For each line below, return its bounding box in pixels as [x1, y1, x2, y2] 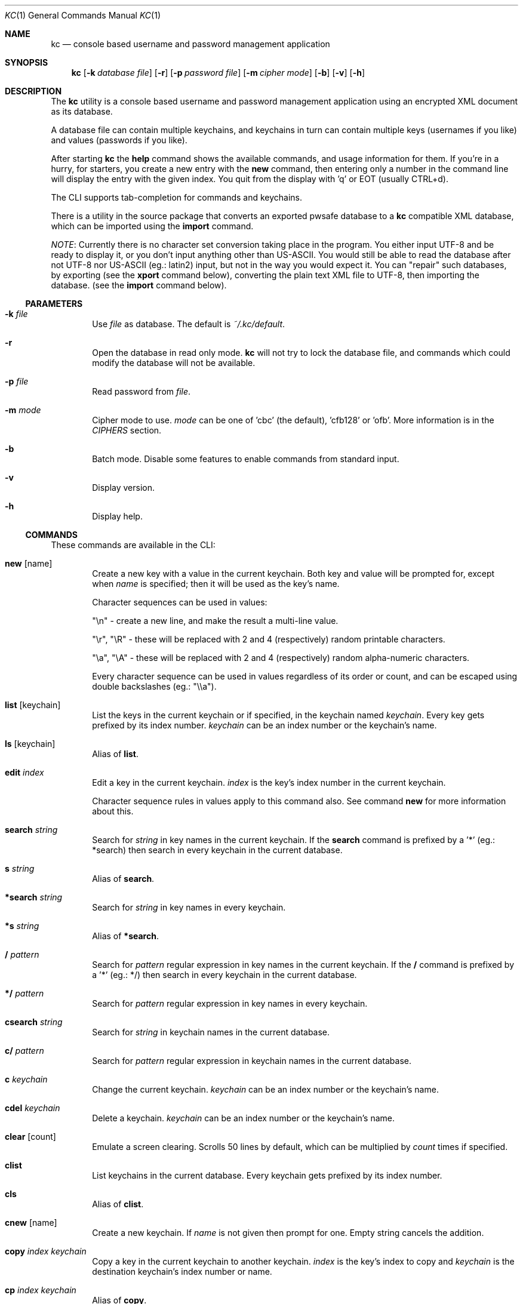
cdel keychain [5, 1103, 60, 1113]
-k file [5, 309, 28, 319]
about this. [92, 806, 134, 816]
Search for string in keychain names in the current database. [92, 1027, 330, 1037]
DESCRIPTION [5, 86, 62, 96]
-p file [5, 376, 29, 386]
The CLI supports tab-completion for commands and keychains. [51, 192, 303, 202]
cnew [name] [5, 1217, 57, 1228]
